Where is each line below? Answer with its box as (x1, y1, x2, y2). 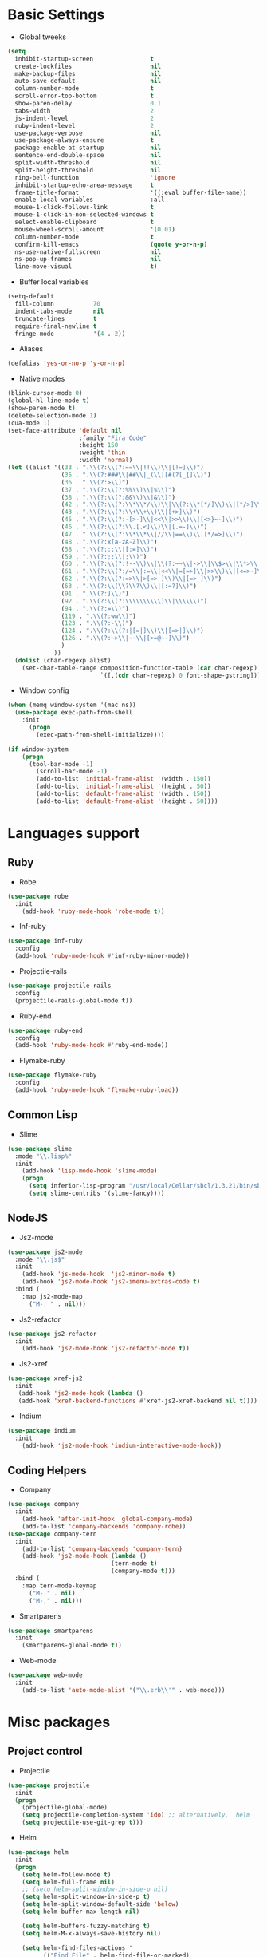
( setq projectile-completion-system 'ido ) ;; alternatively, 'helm (22, 1811, 250, 1819)
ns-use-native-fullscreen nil (14, 247, 161, 256)
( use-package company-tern (7, 1530, 97, 1538)
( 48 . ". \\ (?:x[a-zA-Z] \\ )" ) (61, 537, 158, 546)
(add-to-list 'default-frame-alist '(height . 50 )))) (36, 797, 218, 805)
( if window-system (7, 745, 69, 753)
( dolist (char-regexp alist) (14, 656, 112, 664)
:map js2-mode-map (22, 1292, 83, 1300)
